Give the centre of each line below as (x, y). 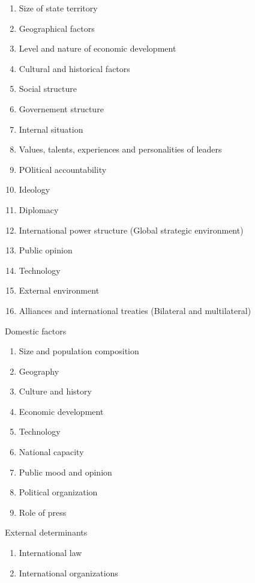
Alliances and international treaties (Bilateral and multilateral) (135, 310)
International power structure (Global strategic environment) (131, 230)
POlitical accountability (63, 169)
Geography (39, 371)
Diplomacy (39, 209)
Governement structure (61, 108)
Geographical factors (57, 28)
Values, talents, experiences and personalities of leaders (120, 149)
